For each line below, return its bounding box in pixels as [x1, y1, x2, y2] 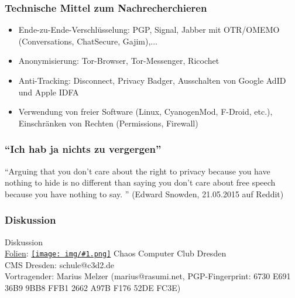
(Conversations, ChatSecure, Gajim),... [18, 35, 157, 47]
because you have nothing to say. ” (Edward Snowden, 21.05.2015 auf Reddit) [5, 187, 284, 200]
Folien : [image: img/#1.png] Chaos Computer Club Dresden [5, 247, 227, 259]
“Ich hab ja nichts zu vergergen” [5, 142, 162, 156]
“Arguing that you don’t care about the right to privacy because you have [5, 165, 270, 177]
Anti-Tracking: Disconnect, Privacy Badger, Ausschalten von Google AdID [18, 74, 286, 86]
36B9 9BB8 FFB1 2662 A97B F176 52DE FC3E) [5, 282, 181, 294]
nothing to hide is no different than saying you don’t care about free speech [5, 176, 276, 189]
